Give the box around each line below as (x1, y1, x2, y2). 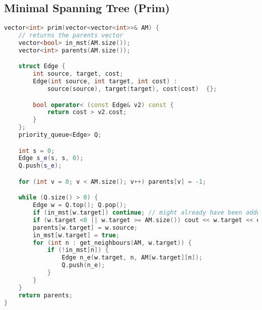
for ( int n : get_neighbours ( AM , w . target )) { (33, 239, 192, 246)
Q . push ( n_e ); (61, 262, 105, 269)
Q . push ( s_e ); (18, 162, 62, 170)
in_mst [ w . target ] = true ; (33, 231, 120, 239)
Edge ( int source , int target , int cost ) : (33, 78, 177, 85)
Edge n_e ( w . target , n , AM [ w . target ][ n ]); (61, 254, 203, 262)
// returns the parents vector (18, 32, 123, 39)
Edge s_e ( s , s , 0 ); (18, 154, 84, 162)
